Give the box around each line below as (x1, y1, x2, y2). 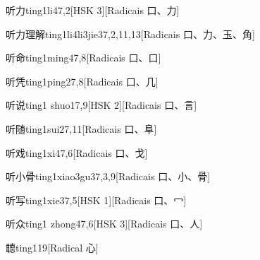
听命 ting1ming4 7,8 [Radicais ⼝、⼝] (6, 50, 161, 65)
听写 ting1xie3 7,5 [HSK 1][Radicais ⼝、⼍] (6, 192, 187, 207)
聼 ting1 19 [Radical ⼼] (6, 240, 99, 254)
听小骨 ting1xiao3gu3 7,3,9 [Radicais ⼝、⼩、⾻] (6, 169, 211, 184)
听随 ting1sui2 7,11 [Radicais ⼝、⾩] (6, 121, 157, 136)
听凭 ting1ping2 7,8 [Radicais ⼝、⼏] (6, 73, 159, 88)
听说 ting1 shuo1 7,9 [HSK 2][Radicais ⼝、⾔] (6, 97, 197, 112)
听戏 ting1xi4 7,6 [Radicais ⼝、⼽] (6, 145, 148, 160)
